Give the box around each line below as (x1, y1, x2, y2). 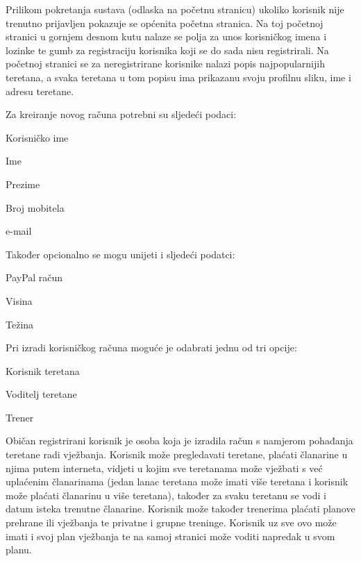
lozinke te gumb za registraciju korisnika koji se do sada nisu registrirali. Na (6, 42, 329, 57)
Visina (6, 293, 33, 308)
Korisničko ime (6, 130, 69, 144)
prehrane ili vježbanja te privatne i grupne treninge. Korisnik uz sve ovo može (6, 515, 337, 530)
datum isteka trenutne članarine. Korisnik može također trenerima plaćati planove (6, 501, 355, 516)
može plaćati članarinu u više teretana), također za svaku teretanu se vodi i (6, 487, 326, 502)
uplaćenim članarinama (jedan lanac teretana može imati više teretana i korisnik (6, 474, 349, 489)
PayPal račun (6, 270, 63, 285)
